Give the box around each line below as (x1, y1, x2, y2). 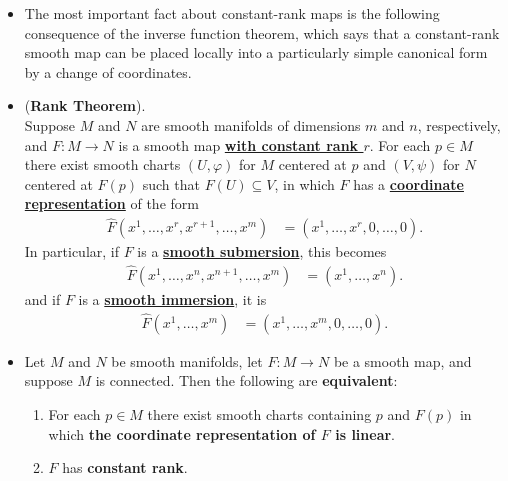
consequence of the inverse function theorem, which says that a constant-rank (24, 22, 500, 43)
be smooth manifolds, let (111, 350, 263, 371)
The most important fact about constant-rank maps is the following (24, 3, 440, 23)
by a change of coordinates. (24, 61, 192, 82)
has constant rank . (62, 457, 188, 478)
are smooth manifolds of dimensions (141, 114, 361, 135)
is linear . (335, 423, 396, 444)
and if (24, 289, 61, 310)
